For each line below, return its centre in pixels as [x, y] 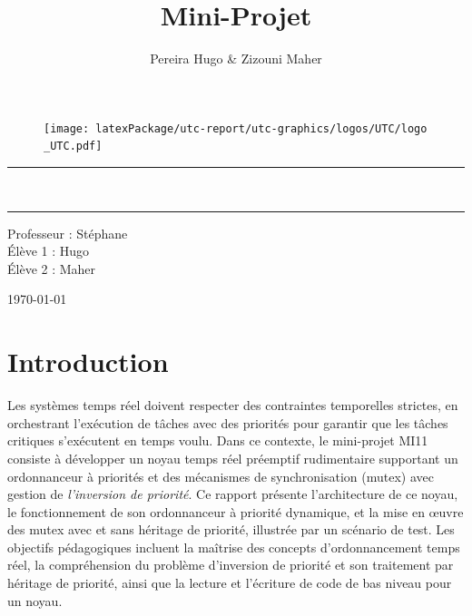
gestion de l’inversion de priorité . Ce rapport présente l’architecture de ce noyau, [233, 494]
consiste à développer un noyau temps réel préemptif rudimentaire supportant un [233, 458]
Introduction [88, 362]
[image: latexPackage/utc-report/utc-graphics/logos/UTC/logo [236, 128]
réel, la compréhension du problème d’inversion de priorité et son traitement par [231, 565]
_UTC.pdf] [73, 147]
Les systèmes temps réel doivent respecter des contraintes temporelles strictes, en [233, 405]
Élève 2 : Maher [52, 268]
